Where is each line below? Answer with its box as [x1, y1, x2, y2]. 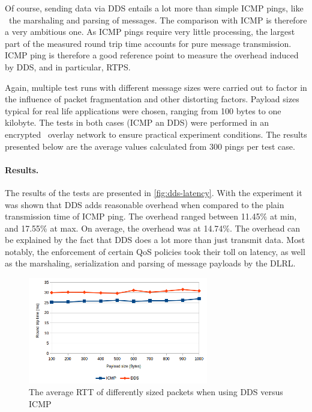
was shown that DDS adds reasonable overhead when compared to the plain [5, 198, 284, 211]
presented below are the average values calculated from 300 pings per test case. [5, 140, 295, 152]
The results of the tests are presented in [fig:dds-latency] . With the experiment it [5, 186, 302, 198]
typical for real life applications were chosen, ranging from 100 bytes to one [5, 104, 281, 117]
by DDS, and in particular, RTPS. [5, 60, 131, 73]
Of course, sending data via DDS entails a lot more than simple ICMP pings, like [5, 2, 304, 14]
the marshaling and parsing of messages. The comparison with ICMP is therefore [8, 13, 307, 26]
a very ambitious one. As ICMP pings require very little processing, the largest [5, 25, 295, 38]
